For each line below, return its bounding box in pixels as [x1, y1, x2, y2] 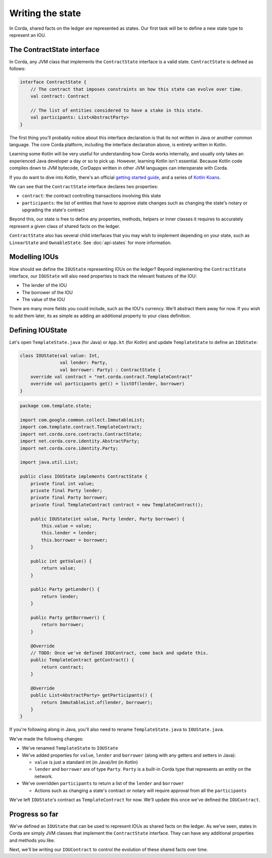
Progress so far [9, 810, 59, 818]
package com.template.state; [20, 403, 92, 409]
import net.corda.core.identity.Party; [20, 445, 118, 451]
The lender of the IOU [22, 282, 67, 289]
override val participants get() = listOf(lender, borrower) [30, 381, 185, 387]
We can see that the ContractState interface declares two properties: [9, 183, 159, 189]
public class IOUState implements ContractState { [20, 474, 148, 479]
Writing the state [9, 8, 81, 19]
